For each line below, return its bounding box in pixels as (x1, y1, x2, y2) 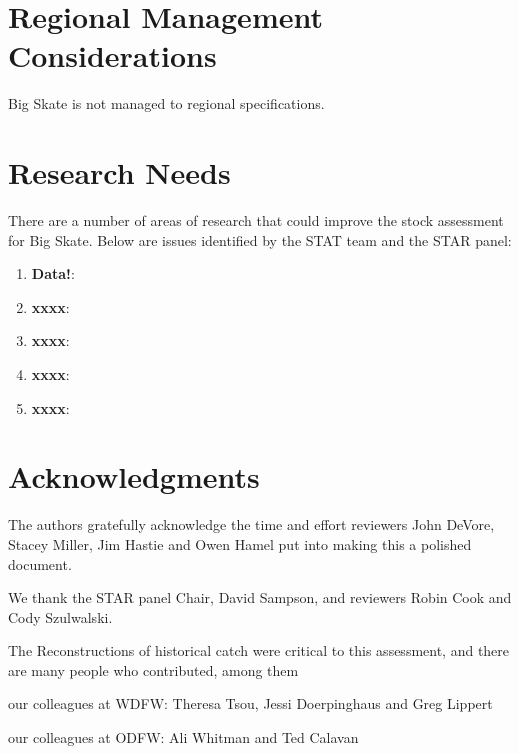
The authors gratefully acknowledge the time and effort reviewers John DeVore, (8, 514, 495, 535)
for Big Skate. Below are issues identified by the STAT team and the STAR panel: (8, 229, 512, 250)
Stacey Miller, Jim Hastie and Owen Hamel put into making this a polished (8, 533, 472, 554)
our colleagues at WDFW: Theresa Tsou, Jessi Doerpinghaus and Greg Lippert (8, 693, 493, 714)
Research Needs (8, 152, 231, 193)
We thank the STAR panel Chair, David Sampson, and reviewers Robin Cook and (8, 587, 512, 608)
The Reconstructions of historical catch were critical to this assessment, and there (8, 640, 510, 661)
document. (8, 553, 72, 574)
